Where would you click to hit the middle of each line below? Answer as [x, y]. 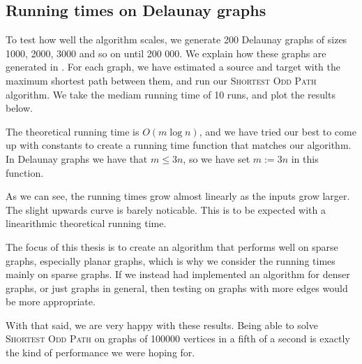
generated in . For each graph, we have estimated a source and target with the [173, 67]
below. [19, 108]
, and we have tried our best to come [278, 131]
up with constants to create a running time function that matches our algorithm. [179, 145]
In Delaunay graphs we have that [77, 158]
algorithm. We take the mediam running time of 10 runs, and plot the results [171, 94]
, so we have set [217, 158]
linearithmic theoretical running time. [86, 223]
